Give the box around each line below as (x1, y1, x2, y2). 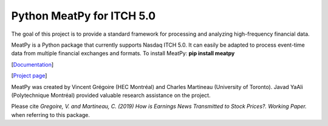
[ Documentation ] (11, 61, 54, 68)
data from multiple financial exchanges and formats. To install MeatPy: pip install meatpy (11, 50, 235, 57)
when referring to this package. (11, 111, 91, 118)
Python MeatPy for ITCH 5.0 (11, 9, 156, 22)
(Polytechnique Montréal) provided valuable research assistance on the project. (11, 91, 211, 99)
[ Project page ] (11, 72, 47, 79)
